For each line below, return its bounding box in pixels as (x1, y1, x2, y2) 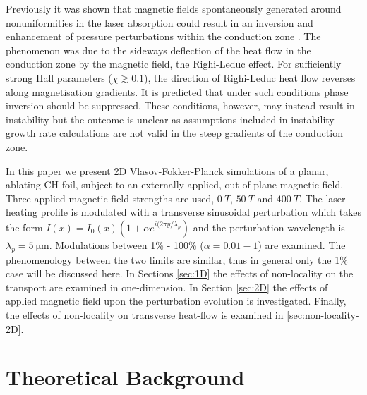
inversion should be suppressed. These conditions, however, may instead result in (6, 98, 355, 113)
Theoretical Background (6, 363, 245, 391)
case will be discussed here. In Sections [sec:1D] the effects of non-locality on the (6, 266, 354, 281)
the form (6, 219, 43, 234)
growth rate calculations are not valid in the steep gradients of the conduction (6, 126, 343, 140)
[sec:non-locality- (287, 308, 359, 322)
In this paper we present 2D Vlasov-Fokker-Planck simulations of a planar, (6, 163, 329, 178)
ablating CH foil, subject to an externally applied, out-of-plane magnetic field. (6, 177, 344, 192)
